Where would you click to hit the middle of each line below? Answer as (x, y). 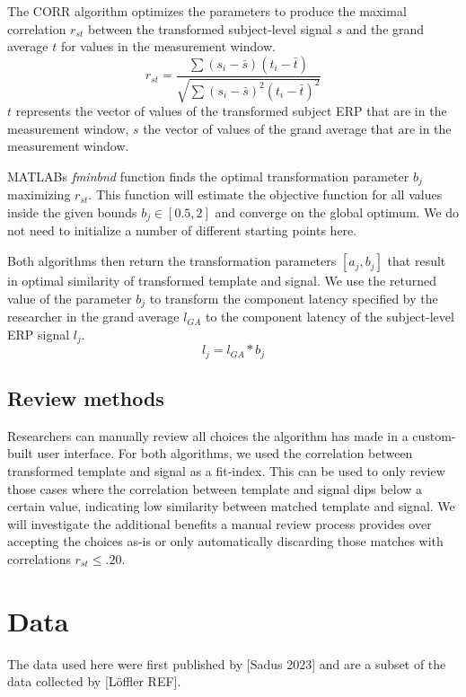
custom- (434, 435)
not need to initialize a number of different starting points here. (182, 230)
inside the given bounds (72, 212)
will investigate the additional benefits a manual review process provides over (220, 523)
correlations (39, 558)
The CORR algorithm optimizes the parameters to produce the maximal (207, 11)
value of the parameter (70, 298)
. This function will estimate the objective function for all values (265, 194)
